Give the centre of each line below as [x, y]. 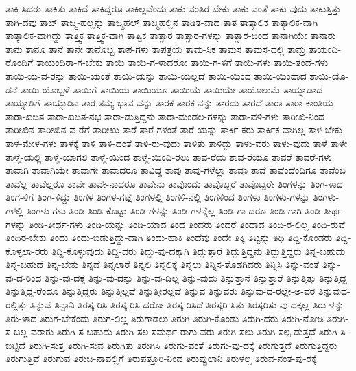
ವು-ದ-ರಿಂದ [24, 277]
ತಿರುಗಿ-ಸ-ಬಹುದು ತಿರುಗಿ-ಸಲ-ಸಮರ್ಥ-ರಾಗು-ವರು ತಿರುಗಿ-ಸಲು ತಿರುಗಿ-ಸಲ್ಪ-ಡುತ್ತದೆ [186, 331]
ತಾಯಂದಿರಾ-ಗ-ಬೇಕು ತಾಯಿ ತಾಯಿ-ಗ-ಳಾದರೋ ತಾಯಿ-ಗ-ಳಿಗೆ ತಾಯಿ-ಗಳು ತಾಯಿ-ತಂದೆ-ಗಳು [182, 62]
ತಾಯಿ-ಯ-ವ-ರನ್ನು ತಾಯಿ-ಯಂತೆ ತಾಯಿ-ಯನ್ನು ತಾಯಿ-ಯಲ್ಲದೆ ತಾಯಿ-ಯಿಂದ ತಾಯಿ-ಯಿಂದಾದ [156, 75]
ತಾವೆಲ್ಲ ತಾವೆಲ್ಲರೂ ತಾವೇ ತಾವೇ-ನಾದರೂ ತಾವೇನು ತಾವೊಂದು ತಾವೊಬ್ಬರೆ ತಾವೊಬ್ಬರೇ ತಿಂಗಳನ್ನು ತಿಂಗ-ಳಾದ [174, 183]
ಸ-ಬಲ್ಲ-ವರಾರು [30, 331]
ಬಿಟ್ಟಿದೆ [16, 345]
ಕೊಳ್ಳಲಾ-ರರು [27, 250]
